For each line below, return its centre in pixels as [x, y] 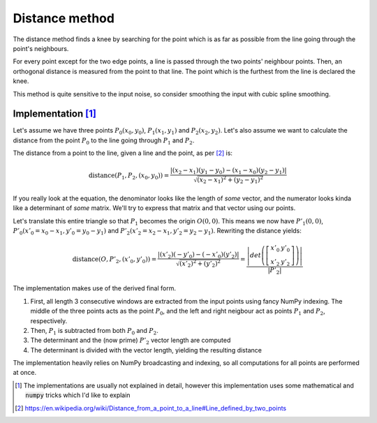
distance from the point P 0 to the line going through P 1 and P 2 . [104, 141]
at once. [25, 373]
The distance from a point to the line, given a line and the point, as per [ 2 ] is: [123, 153]
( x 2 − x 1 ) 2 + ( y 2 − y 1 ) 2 [230, 180]
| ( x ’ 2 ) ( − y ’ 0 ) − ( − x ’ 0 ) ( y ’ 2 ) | [198, 255]
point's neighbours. [41, 48]
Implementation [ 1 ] [55, 114]
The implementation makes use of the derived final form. [94, 288]
